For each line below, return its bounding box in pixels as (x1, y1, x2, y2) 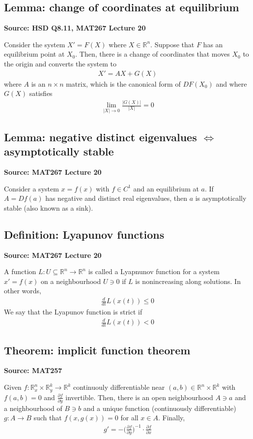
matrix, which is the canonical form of (66, 78, 181, 89)
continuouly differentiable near (73, 382, 165, 392)
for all (120, 412, 139, 423)
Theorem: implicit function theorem (4, 342, 191, 357)
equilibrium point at (4, 49, 65, 59)
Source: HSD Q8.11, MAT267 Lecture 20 (4, 23, 146, 33)
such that (33, 412, 62, 423)
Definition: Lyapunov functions (4, 226, 165, 242)
